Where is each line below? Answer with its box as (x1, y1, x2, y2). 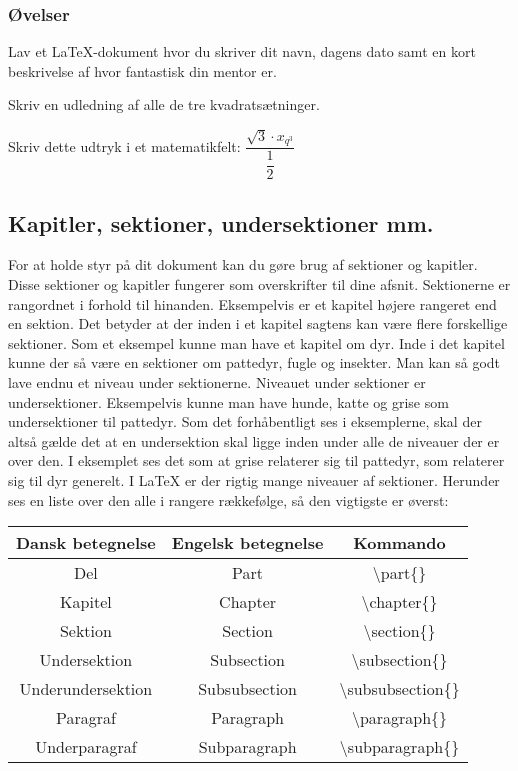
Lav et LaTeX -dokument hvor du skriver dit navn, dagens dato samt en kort (8, 41, 476, 62)
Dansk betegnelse (16, 531, 156, 555)
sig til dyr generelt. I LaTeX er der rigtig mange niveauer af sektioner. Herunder (8, 469, 500, 490)
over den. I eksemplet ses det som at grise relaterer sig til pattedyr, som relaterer (8, 450, 505, 471)
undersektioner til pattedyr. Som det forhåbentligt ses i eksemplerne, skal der (8, 411, 482, 432)
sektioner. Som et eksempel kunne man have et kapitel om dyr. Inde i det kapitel (8, 332, 505, 353)
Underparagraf (35, 735, 137, 759)
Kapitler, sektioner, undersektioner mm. (8, 207, 434, 238)
